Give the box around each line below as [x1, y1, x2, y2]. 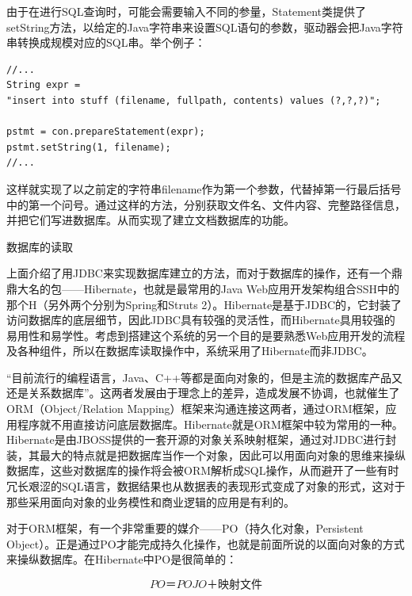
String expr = [6, 79, 81, 91]
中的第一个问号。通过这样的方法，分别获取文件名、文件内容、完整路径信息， [6, 196, 406, 212]
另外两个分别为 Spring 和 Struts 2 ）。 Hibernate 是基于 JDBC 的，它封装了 [48, 296, 402, 312]
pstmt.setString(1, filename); [6, 141, 171, 153]
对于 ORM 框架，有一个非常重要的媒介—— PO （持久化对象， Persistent [6, 520, 364, 537]
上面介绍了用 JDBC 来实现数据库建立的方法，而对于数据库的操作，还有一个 [6, 265, 391, 281]
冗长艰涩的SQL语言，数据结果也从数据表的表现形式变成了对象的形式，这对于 [6, 478, 406, 495]
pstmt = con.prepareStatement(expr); [6, 126, 205, 138]
